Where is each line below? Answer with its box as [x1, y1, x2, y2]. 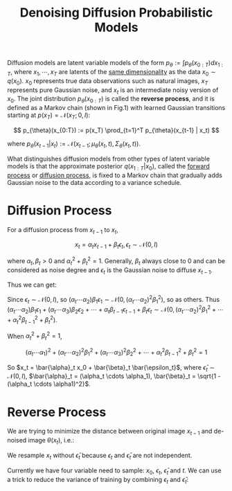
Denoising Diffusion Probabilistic [19, 5, 213, 21]
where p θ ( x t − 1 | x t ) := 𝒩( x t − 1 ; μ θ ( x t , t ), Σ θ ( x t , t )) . [7, 139, 141, 150]
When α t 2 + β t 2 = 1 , [7, 330, 62, 342]
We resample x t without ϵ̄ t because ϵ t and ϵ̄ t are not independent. [7, 451, 193, 461]
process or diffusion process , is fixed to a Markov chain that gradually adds [7, 171, 223, 179]
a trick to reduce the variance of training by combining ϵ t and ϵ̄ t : [7, 475, 189, 485]
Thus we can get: [7, 280, 57, 289]
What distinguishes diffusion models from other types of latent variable [7, 154, 210, 163]
